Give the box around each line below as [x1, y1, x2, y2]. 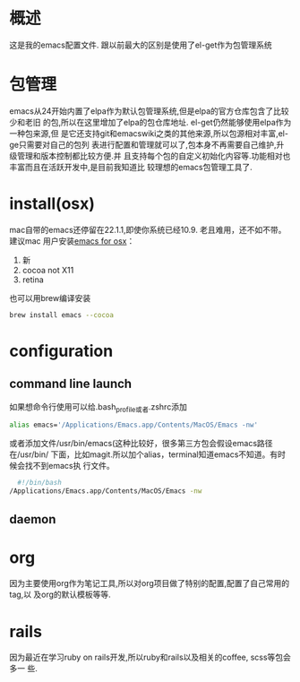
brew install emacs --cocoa [9, 310, 115, 319]
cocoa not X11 [21, 264, 74, 275]
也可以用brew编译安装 [9, 292, 91, 303]
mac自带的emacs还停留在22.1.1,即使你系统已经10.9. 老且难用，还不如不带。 [9, 224, 287, 235]
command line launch [9, 376, 133, 392]
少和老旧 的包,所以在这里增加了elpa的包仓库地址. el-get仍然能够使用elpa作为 [9, 117, 292, 127]
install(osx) [9, 194, 96, 214]
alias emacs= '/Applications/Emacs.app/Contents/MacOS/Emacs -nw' [9, 420, 258, 430]
